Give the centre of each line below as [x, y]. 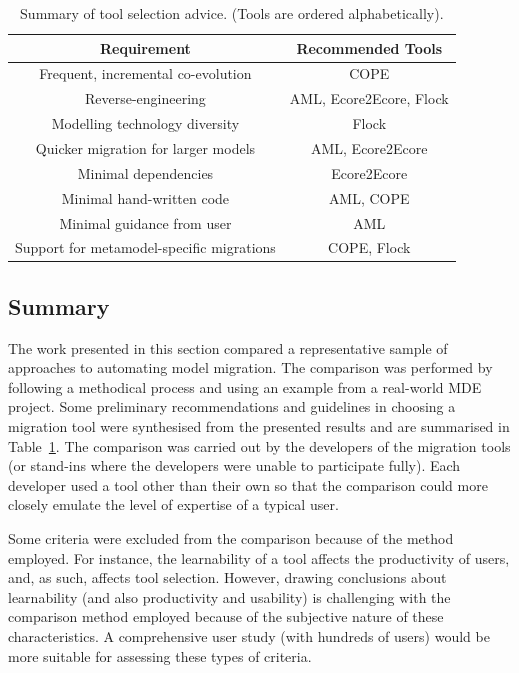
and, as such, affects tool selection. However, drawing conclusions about [227, 577]
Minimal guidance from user [145, 222]
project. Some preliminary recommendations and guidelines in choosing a [232, 406]
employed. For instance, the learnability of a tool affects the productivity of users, [259, 557]
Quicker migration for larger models [145, 147]
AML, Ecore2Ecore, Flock [369, 98]
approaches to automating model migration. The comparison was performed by [250, 367]
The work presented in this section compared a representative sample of [228, 347]
